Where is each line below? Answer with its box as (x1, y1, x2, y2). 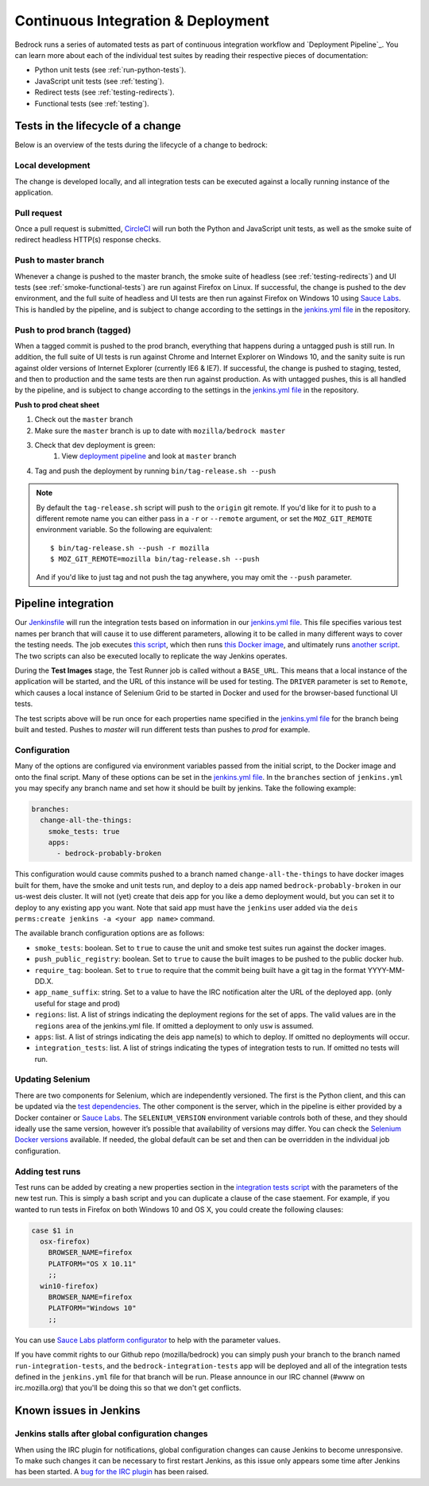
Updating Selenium (14, 1074, 91, 1085)
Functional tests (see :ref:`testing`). (34, 98, 150, 108)
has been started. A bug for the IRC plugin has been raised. (14, 1467, 210, 1476)
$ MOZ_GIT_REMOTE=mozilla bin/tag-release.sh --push (50, 554, 260, 564)
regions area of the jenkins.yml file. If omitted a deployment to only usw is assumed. (34, 1021, 314, 1030)
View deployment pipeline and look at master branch (61, 451, 237, 461)
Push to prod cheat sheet (14, 399, 99, 409)
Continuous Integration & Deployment (14, 12, 269, 29)
